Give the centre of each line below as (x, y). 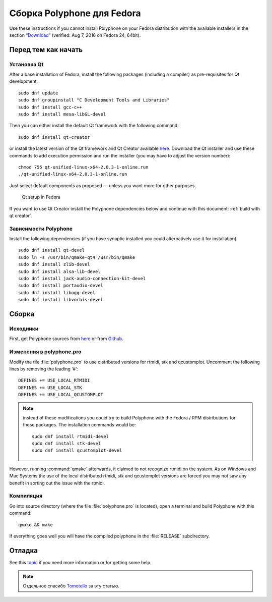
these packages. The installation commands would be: (79, 425)
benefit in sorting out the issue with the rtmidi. (57, 483)
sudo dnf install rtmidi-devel (71, 436)
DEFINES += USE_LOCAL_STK (50, 388)
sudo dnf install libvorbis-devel (61, 300)
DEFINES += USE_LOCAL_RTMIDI (54, 380)
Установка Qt (26, 64)
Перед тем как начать (46, 50)
